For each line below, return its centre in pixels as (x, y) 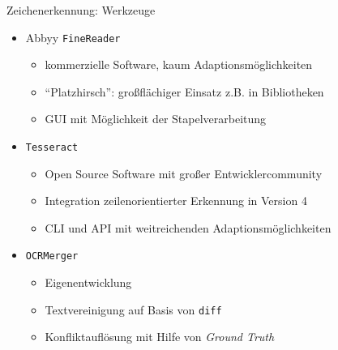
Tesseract (52, 148)
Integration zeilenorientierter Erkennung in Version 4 (176, 201)
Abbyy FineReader (73, 37)
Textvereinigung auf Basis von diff (133, 309)
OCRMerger (52, 256)
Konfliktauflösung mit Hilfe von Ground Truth (160, 337)
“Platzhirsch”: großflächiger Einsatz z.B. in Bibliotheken (184, 91)
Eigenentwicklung (88, 282)
